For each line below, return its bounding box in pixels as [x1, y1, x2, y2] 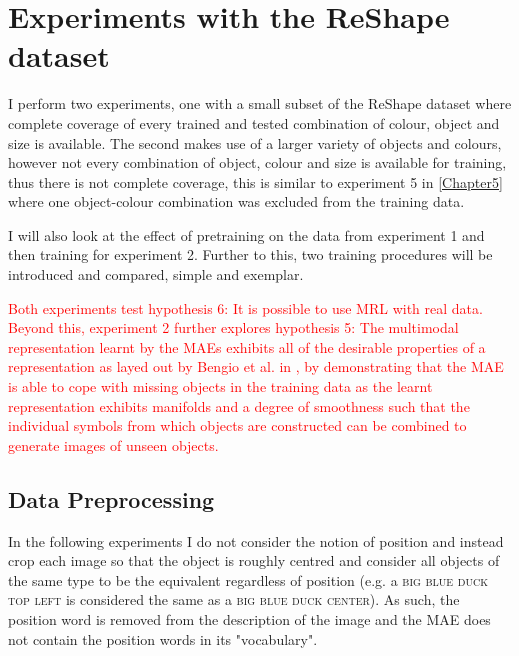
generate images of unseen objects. [8, 434, 219, 455]
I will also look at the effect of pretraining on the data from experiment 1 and [8, 224, 485, 245]
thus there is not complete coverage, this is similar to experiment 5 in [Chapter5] [8, 171, 503, 192]
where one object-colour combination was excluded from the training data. [8, 191, 465, 212]
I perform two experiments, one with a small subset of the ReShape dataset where [8, 93, 512, 114]
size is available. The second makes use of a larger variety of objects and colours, [8, 132, 502, 153]
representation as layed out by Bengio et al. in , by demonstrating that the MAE [8, 356, 504, 377]
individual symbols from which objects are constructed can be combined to [8, 415, 467, 436]
